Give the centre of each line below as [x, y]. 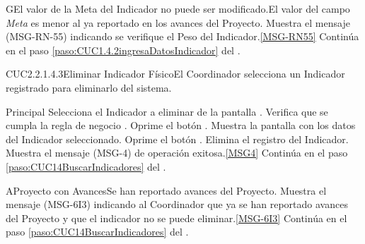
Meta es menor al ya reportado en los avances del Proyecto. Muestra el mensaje [178, 22]
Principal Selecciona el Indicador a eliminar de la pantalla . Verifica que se [167, 111]
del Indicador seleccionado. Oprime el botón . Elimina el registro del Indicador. [177, 139]
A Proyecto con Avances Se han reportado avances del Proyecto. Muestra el [166, 190]
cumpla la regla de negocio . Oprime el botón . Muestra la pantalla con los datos [181, 125]
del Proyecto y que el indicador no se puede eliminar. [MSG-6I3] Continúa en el [176, 218]
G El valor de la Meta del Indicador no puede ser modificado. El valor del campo [178, 8]
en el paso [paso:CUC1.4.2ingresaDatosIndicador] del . [123, 50]
